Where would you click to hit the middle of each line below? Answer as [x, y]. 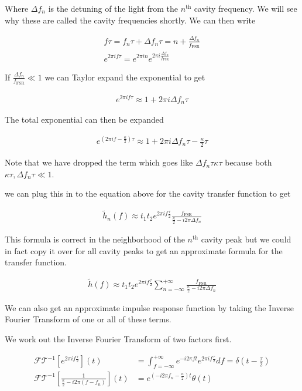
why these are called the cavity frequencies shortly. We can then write [130, 20]
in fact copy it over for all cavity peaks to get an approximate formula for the [144, 250]
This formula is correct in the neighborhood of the [95, 239]
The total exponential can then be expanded [84, 119]
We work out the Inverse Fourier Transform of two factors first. [118, 338]
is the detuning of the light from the [113, 8]
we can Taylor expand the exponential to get [125, 77]
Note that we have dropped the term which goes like [99, 162]
